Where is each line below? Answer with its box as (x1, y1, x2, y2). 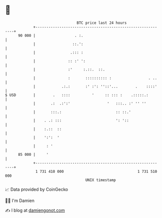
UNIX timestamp (85, 177, 116, 183)
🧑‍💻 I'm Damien (5, 198, 35, 203)
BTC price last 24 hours (77, 20, 127, 25)
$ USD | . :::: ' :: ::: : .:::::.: (5, 92, 149, 98)
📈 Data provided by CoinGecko (5, 186, 68, 192)
